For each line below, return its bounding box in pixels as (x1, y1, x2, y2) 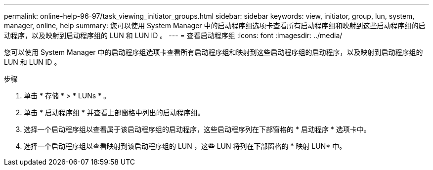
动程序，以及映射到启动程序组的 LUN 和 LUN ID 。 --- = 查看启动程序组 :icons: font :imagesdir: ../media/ (4, 31, 343, 40)
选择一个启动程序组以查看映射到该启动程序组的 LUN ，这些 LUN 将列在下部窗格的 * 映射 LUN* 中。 (24, 142, 346, 150)
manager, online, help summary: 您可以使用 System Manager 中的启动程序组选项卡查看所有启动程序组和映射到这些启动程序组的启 (4, 21, 426, 30)
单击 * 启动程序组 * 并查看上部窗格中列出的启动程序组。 (24, 108, 205, 117)
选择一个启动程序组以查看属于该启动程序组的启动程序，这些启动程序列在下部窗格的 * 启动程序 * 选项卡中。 (24, 125, 371, 133)
